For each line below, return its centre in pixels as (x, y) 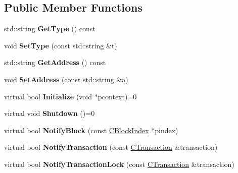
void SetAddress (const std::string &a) (66, 79)
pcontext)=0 (117, 96)
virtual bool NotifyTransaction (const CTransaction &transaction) (111, 147)
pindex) (166, 130)
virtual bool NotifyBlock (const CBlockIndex (77, 130)
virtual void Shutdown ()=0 (50, 113)
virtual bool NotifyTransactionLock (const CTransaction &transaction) (119, 164)
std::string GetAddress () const (55, 62)
